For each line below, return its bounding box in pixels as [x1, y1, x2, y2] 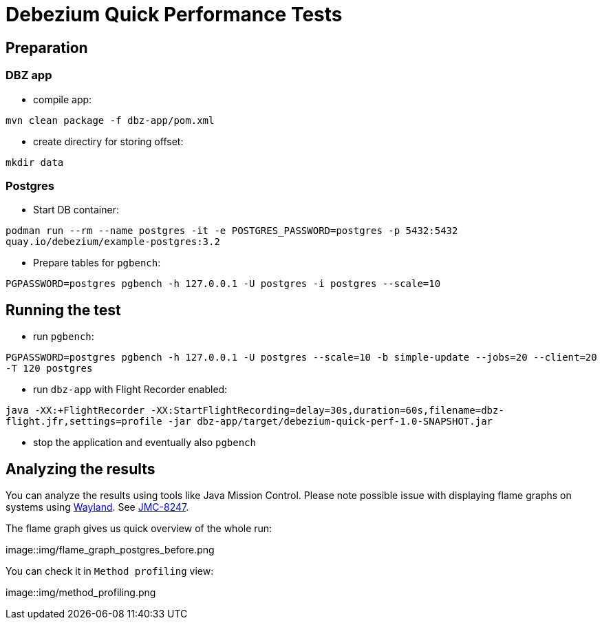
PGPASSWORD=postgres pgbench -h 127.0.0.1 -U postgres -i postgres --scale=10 [6, 278, 441, 290]
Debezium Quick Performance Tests [6, 3, 343, 26]
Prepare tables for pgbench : [33, 257, 161, 269]
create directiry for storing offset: [33, 135, 184, 147]
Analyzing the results [6, 460, 155, 478]
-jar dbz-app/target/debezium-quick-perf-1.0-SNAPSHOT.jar [168, 416, 493, 427]
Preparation [6, 39, 88, 56]
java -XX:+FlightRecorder [6, 405, 145, 416]
